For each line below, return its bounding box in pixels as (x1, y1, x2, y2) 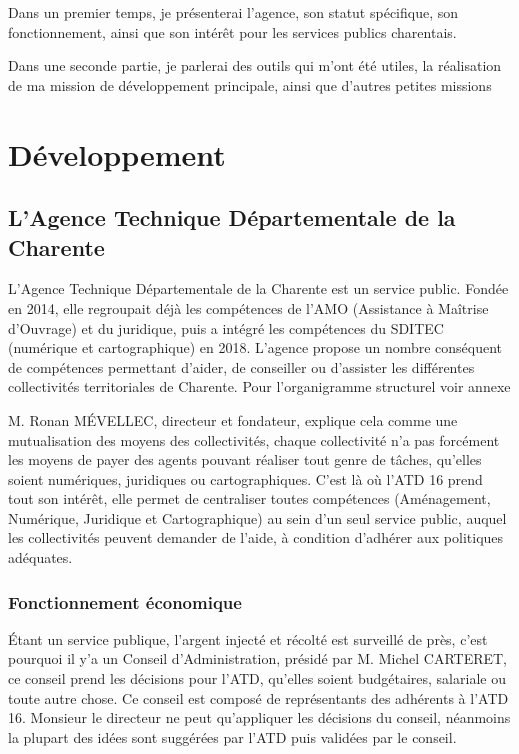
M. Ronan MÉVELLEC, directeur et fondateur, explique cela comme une (8, 409, 458, 430)
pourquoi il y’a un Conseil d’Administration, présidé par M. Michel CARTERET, (8, 648, 508, 669)
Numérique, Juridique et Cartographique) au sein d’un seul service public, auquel (8, 507, 507, 528)
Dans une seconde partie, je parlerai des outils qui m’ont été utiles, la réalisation (8, 55, 502, 76)
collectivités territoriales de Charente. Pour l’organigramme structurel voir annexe (8, 376, 511, 397)
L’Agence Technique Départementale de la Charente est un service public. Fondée (8, 278, 509, 299)
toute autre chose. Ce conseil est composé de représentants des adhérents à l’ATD (8, 687, 509, 708)
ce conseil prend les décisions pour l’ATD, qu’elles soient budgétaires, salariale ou (8, 668, 506, 689)
